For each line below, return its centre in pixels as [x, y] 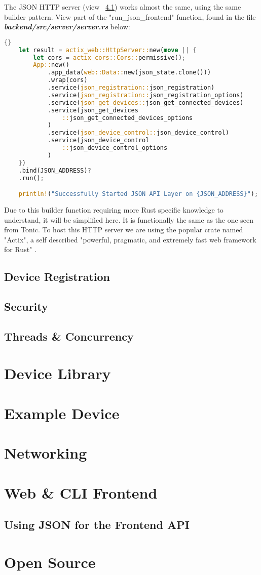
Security [26, 306]
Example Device [62, 413]
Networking [46, 453]
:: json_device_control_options [115, 148]
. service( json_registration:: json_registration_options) [145, 95]
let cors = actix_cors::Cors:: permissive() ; [109, 57]
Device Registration [57, 277]
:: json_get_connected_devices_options [127, 118]
